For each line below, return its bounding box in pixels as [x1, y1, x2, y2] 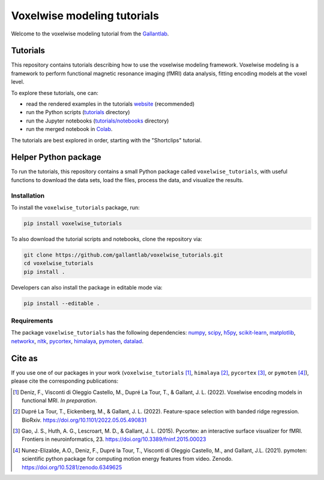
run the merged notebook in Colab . [26, 126, 113, 133]
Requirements [11, 317, 53, 325]
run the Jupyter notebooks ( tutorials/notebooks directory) [26, 117, 169, 124]
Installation [11, 191, 45, 199]
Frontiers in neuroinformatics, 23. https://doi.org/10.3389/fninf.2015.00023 [22, 436, 206, 443]
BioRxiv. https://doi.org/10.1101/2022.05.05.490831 [22, 416, 147, 424]
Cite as [11, 353, 38, 363]
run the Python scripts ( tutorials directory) [26, 109, 130, 116]
